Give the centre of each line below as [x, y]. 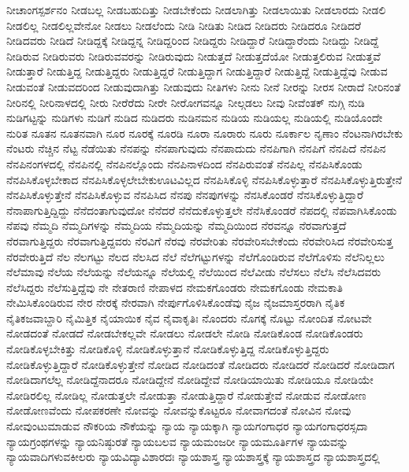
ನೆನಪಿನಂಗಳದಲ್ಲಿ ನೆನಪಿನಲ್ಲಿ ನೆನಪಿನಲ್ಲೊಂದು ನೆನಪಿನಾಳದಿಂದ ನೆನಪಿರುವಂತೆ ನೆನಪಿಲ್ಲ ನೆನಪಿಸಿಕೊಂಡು [184, 163]
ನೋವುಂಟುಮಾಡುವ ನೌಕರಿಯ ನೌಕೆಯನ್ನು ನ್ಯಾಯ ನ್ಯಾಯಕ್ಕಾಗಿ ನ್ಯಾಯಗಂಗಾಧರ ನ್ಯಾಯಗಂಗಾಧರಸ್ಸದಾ [187, 426]
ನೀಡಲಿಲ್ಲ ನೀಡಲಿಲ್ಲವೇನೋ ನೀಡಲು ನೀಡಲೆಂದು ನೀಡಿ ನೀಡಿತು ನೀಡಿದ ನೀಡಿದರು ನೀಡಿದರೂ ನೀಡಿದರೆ [184, 25]
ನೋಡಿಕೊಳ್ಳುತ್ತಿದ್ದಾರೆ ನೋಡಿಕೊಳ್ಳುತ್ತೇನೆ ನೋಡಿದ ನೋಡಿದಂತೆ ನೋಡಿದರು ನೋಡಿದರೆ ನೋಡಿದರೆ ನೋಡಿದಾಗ [201, 364]
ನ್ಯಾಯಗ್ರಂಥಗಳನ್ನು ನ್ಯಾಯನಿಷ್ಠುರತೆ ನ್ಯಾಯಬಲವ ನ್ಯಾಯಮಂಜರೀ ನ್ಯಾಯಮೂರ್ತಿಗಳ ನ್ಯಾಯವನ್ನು [178, 441]
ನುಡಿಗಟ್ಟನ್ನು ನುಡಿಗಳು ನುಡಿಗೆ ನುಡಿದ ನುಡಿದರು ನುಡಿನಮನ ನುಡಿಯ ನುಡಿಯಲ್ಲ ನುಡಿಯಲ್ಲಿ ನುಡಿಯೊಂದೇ [195, 118]
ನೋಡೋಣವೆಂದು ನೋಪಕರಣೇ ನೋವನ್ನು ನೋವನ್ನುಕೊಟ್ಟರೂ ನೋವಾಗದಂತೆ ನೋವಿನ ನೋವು [179, 410]
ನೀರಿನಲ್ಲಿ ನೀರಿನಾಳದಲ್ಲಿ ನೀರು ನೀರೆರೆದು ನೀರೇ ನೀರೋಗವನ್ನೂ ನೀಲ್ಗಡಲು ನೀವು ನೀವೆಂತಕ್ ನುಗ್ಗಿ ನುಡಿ [186, 102]
